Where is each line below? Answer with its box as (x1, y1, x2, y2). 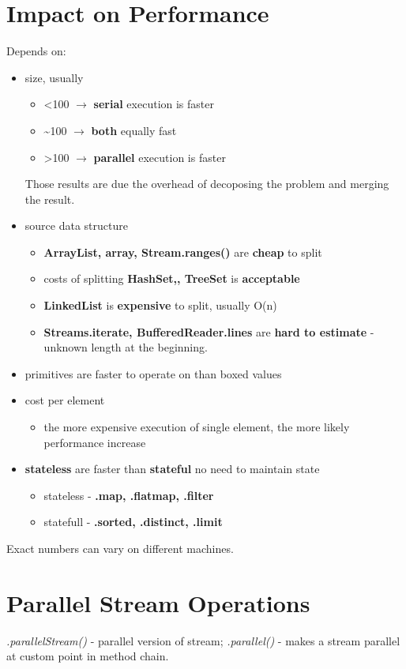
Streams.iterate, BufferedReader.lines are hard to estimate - (43, 323, 374, 340)
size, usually (24, 69, 84, 85)
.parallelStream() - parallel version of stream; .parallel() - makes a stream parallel (6, 632, 400, 648)
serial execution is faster (93, 96, 214, 112)
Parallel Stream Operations (6, 586, 310, 618)
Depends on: (6, 43, 66, 59)
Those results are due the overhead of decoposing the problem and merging (24, 175, 389, 192)
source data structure (24, 217, 128, 234)
